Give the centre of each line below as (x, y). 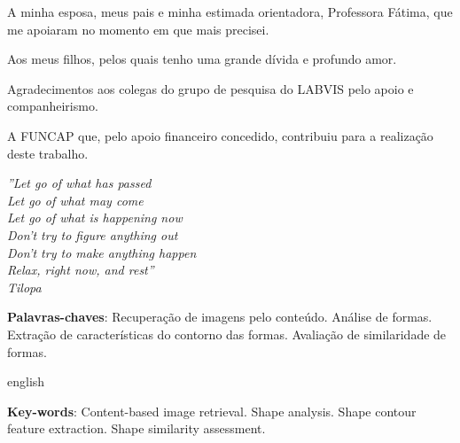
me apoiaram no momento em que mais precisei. (138, 29)
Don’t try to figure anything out (93, 234)
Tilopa (24, 287)
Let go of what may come (75, 200)
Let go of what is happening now (95, 218)
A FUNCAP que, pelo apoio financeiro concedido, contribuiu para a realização (220, 135)
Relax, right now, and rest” (81, 270)
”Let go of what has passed (79, 183)
